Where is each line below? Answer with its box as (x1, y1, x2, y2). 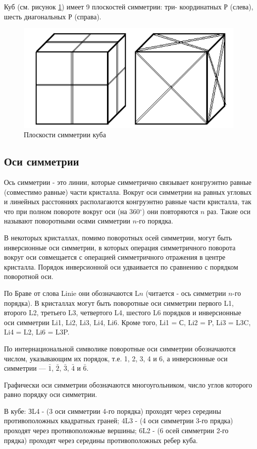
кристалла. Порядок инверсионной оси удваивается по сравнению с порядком (4, 261, 238, 272)
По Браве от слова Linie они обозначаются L (4, 287, 140, 298)
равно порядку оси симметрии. (4, 389, 97, 399)
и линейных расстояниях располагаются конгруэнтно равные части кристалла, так (4, 196, 252, 207)
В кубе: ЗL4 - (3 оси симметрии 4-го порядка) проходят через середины (4, 405, 221, 416)
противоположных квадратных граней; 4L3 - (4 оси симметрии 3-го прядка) (4, 415, 233, 426)
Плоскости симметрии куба (24, 129, 106, 140)
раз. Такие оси (206, 206, 251, 216)
